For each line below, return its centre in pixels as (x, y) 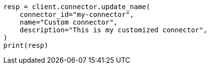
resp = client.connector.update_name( (77, 7)
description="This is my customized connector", (113, 30)
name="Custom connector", (69, 22)
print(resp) (26, 45)
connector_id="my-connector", (77, 14)
